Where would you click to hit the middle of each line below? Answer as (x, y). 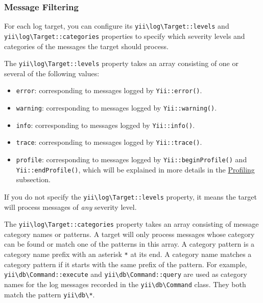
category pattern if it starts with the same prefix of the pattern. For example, (126, 264)
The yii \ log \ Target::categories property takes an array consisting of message (131, 224)
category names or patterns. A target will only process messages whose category (129, 234)
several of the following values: (52, 73)
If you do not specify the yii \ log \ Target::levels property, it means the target (130, 196)
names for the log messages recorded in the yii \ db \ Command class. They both (125, 284)
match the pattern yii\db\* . (50, 294)
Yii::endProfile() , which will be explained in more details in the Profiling (135, 169)
